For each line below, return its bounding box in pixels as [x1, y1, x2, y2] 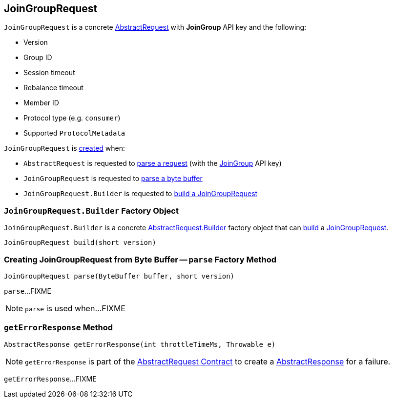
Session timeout [23, 68, 75, 77]
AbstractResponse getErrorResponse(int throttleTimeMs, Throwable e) [4, 340, 276, 348]
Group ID [23, 53, 52, 62]
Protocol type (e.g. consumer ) [23, 114, 121, 122]
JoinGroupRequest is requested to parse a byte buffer [23, 174, 203, 183]
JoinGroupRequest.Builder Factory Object [4, 205, 179, 216]
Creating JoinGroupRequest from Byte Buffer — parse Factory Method [4, 254, 276, 264]
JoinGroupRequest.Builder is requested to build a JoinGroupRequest [23, 189, 258, 198]
